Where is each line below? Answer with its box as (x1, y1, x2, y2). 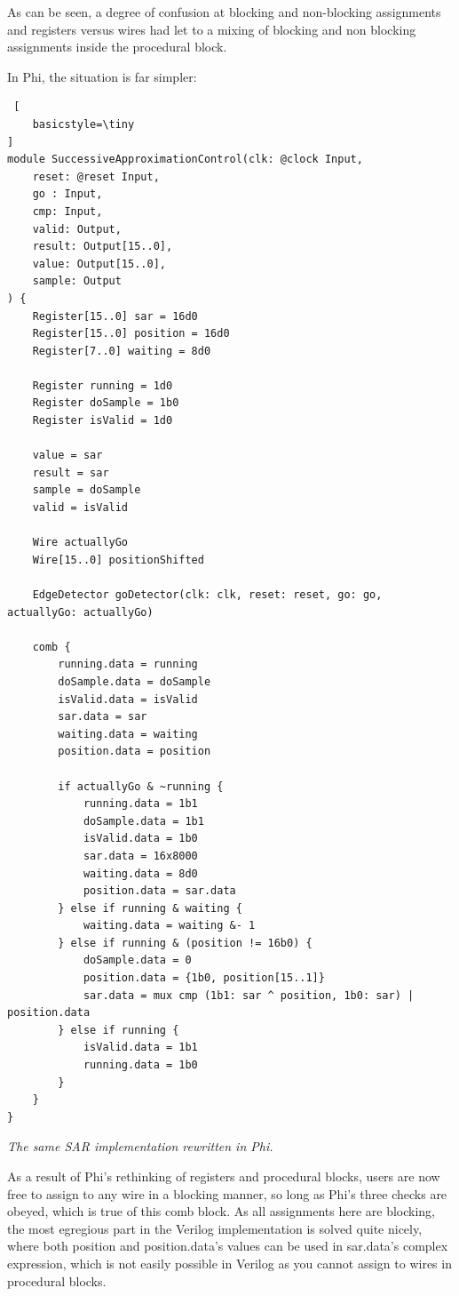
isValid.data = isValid (58, 692, 198, 706)
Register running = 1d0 (32, 379, 173, 392)
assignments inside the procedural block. (7, 37, 227, 56)
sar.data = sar (58, 710, 147, 724)
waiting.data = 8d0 (83, 867, 198, 880)
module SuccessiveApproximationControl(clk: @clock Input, (7, 153, 363, 166)
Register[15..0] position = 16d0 (32, 327, 230, 340)
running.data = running (58, 658, 198, 671)
